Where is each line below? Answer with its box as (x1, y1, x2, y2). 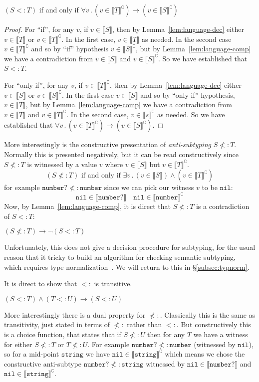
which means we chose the (165, 349, 245, 359)
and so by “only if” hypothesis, (140, 89, 235, 100)
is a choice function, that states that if (4, 329, 121, 339)
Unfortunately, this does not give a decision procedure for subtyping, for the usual (4, 242, 256, 252)
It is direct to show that (4, 278, 77, 289)
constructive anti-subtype (4, 358, 81, 369)
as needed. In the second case (142, 33, 232, 44)
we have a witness (193, 329, 248, 339)
